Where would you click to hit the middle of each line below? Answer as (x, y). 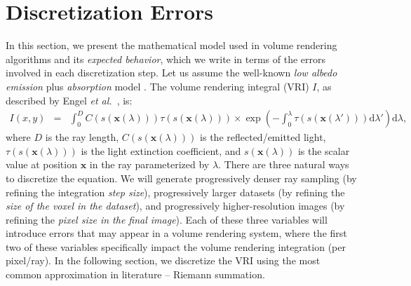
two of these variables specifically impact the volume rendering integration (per (176, 246)
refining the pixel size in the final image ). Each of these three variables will (167, 219)
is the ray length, (82, 137)
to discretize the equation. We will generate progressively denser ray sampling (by (181, 178)
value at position (41, 164)
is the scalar (324, 150)
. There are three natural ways (284, 164)
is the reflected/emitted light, (263, 137)
